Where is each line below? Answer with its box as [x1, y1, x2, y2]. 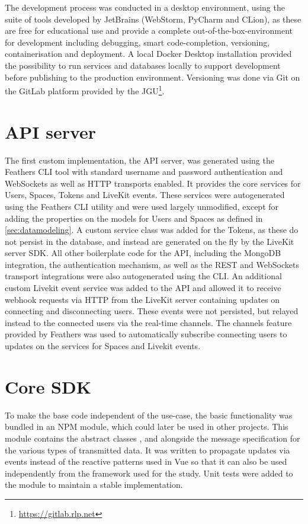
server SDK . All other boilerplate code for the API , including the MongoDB [5, 247, 281, 259]
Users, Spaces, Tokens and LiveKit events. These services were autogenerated [5, 188, 285, 201]
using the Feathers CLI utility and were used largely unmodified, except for [5, 200, 279, 212]
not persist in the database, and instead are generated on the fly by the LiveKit [5, 235, 294, 247]
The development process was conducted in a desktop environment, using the [5, 1, 285, 13]
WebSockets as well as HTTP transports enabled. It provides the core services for [5, 177, 301, 189]
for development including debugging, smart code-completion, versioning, [5, 36, 270, 48]
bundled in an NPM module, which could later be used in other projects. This [5, 420, 288, 433]
